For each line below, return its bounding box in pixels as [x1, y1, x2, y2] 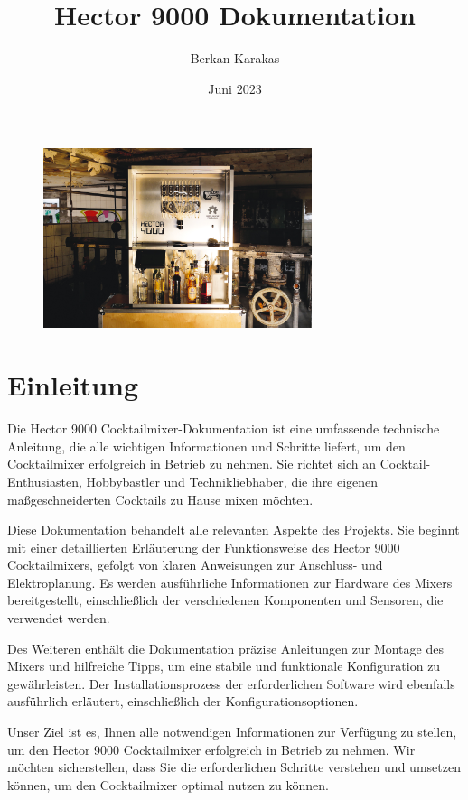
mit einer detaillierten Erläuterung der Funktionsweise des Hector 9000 [7, 537, 400, 556]
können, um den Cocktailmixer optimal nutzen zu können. [7, 775, 329, 794]
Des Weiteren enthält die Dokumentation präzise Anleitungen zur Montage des [7, 638, 444, 657]
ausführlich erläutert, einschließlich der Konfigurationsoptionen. [7, 692, 359, 711]
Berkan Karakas [190, 49, 280, 68]
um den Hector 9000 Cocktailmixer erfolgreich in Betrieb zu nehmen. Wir [7, 740, 416, 758]
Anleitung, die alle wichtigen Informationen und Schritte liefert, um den [7, 436, 406, 455]
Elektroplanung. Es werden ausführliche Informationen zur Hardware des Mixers [7, 572, 453, 591]
